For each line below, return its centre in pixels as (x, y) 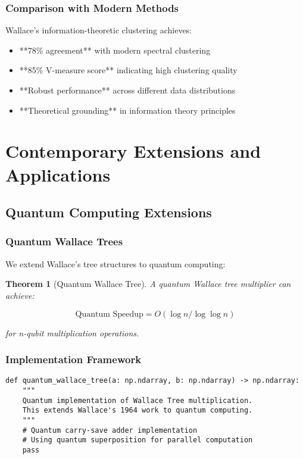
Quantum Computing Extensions (109, 212)
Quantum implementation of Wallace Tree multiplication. (138, 400)
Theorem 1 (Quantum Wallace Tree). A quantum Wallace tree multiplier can (148, 284)
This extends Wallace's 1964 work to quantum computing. (138, 410)
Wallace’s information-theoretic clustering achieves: (99, 30)
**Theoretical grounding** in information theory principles (127, 110)
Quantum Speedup (109, 314)
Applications (58, 174)
